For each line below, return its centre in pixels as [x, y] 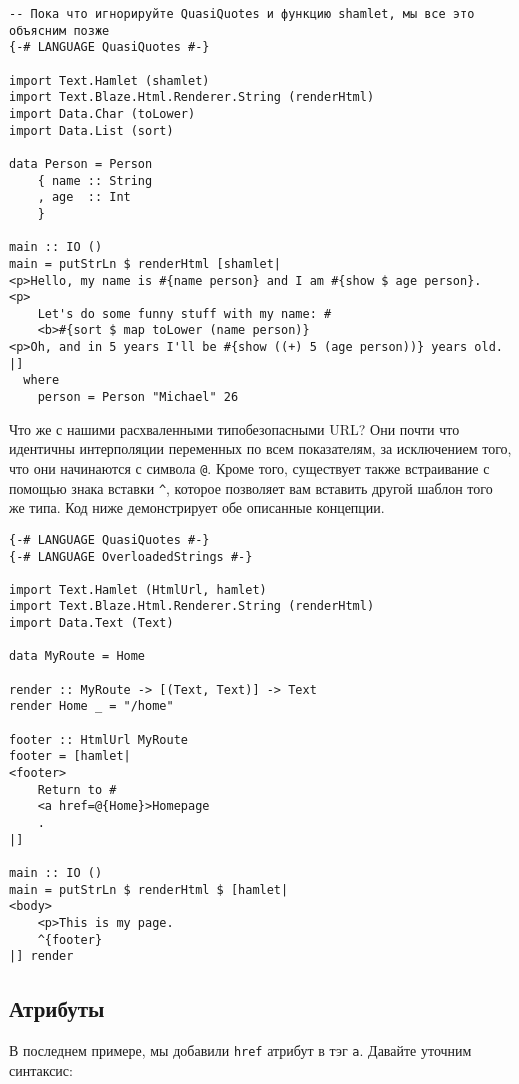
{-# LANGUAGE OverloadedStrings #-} [131, 556]
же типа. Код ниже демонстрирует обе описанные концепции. [197, 507]
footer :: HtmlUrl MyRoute [98, 739]
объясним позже [59, 30]
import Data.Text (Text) [91, 623]
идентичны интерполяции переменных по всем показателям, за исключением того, [260, 448]
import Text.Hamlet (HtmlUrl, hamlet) [138, 589]
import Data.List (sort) [91, 130]
